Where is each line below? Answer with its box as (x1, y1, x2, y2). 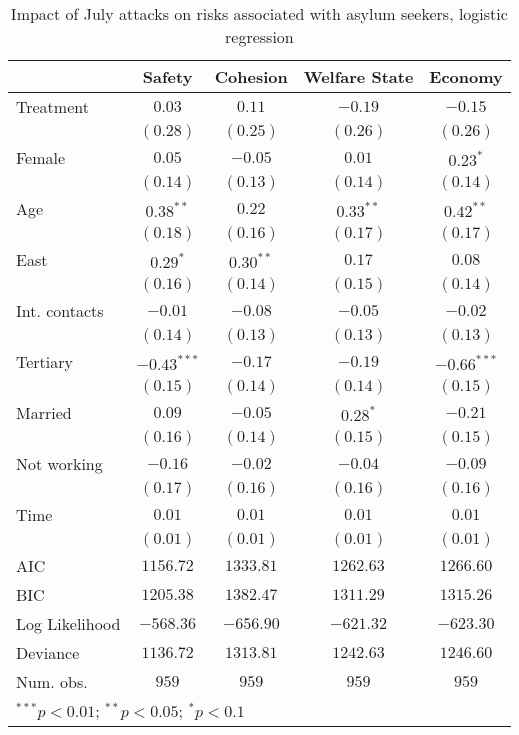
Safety (142, 65, 193, 88)
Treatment (16, 95, 89, 118)
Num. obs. (16, 670, 88, 693)
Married (16, 401, 72, 424)
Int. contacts (16, 299, 104, 322)
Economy (429, 65, 503, 88)
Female (16, 146, 66, 169)
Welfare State (303, 65, 414, 88)
